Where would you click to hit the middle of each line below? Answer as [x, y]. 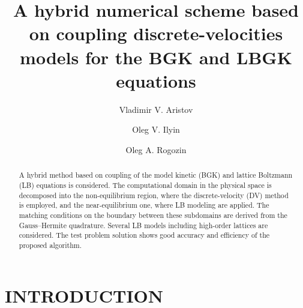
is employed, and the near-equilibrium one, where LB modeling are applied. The [144, 205]
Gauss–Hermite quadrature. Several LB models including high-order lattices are [143, 225]
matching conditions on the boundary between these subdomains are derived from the [153, 215]
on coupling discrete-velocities [156, 33]
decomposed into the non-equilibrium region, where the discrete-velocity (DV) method [154, 195]
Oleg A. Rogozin [156, 149]
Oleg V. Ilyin [156, 129]
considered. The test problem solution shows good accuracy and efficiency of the [144, 235]
